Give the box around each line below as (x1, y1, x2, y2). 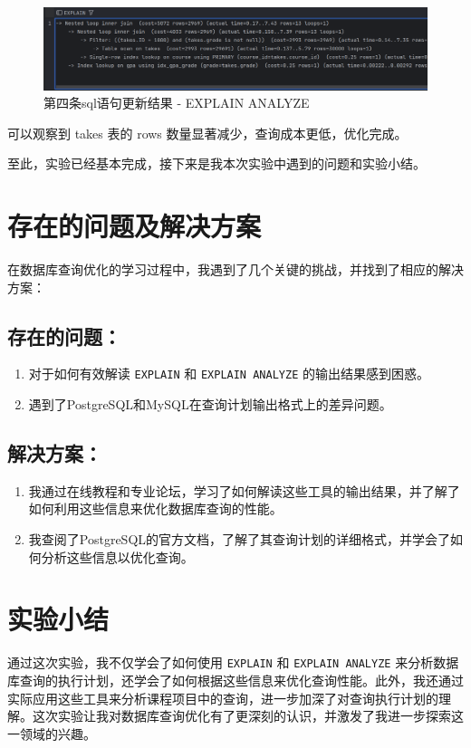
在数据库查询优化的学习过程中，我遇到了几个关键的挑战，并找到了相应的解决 (7, 260, 464, 278)
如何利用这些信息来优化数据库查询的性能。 (28, 499, 283, 518)
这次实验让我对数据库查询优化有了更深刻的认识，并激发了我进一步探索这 (32, 706, 464, 725)
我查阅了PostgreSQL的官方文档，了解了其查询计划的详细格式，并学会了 (28, 530, 451, 549)
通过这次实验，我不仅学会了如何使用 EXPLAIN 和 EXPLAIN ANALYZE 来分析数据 (7, 653, 459, 672)
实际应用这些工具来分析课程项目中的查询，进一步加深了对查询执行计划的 (7, 688, 438, 707)
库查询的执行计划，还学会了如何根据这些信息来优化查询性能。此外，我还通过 (7, 671, 464, 689)
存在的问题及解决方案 (7, 207, 262, 245)
